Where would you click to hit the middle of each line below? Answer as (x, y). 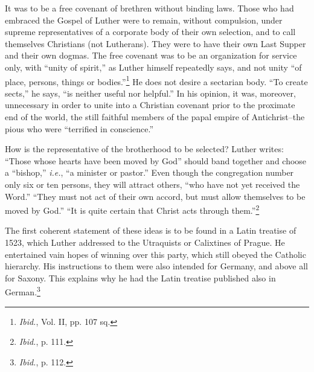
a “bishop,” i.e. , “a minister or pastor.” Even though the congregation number (149, 172)
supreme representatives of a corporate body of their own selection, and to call (150, 32)
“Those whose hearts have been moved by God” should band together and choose (156, 160)
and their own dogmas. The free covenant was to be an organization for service (151, 55)
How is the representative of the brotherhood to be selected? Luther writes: (144, 149)
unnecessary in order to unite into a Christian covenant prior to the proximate (150, 105)
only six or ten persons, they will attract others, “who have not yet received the (152, 184)
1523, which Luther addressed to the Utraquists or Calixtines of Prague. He (145, 242)
